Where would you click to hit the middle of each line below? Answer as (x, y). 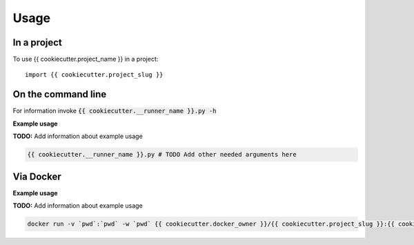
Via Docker (37, 176)
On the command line (60, 94)
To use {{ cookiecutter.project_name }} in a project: (86, 59)
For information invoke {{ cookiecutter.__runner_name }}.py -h (115, 111)
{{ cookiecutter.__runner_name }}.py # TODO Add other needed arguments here (162, 155)
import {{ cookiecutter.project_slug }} (94, 75)
